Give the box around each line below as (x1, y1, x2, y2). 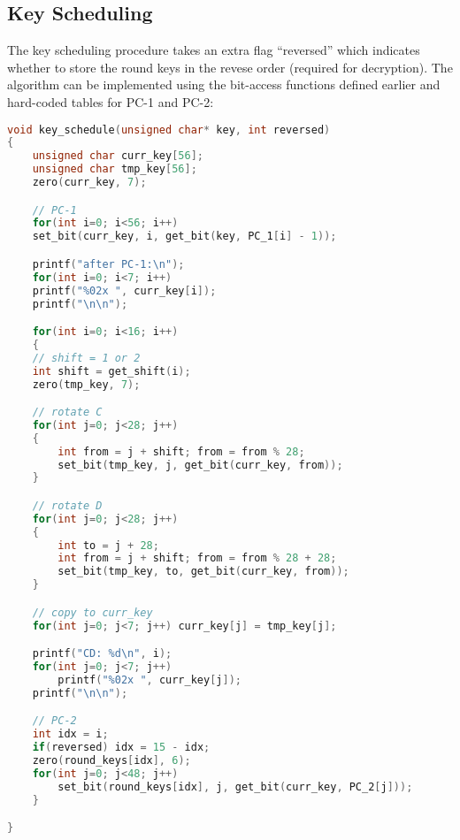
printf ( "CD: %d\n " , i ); (32, 647, 172, 661)
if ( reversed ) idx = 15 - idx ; (32, 741, 211, 754)
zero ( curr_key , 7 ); (32, 176, 147, 189)
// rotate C (32, 406, 103, 419)
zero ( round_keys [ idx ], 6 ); (32, 753, 191, 767)
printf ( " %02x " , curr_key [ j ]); (57, 673, 241, 686)
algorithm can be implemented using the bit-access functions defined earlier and (7, 75, 441, 94)
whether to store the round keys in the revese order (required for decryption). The (7, 57, 453, 76)
